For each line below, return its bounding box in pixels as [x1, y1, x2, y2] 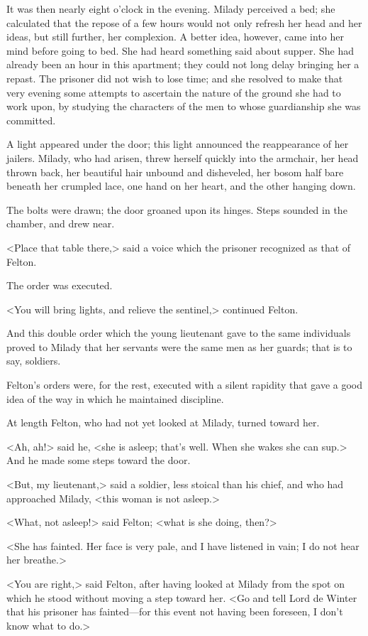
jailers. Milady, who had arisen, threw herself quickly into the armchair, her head [6, 150, 359, 165]
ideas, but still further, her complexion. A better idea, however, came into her [6, 29, 344, 44]
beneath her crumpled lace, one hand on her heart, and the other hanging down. [6, 178, 356, 193]
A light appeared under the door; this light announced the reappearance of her [6, 136, 349, 151]
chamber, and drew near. [6, 216, 115, 231]
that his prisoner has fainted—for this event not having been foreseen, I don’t [6, 604, 343, 619]
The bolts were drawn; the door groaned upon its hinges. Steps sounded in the [6, 202, 347, 217]
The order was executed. [6, 278, 113, 293]
